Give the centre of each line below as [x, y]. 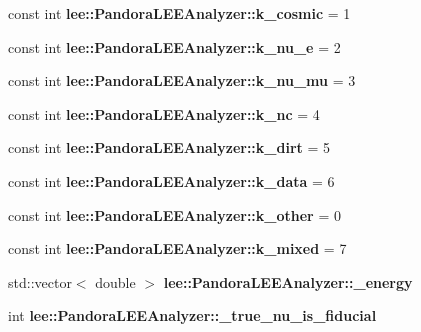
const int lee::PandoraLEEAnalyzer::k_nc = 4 [164, 113]
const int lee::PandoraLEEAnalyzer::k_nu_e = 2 [174, 46]
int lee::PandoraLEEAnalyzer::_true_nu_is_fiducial [192, 315]
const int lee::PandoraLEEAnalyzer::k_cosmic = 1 [179, 13]
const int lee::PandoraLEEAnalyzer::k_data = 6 [171, 180]
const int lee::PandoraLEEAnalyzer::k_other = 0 [174, 214]
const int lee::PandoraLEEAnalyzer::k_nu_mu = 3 [182, 80]
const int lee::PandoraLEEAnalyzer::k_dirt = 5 [169, 147]
